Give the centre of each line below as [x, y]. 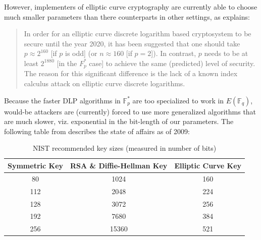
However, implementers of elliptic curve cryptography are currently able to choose [131, 7]
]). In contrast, [174, 53]
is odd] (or [81, 53]
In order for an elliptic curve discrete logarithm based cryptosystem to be [138, 34]
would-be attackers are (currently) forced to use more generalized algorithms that [130, 111]
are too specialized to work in [178, 100]
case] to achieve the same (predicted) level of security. [172, 63]
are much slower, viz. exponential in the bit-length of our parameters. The [119, 121]
